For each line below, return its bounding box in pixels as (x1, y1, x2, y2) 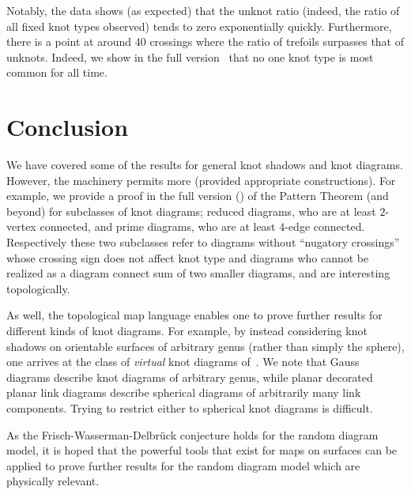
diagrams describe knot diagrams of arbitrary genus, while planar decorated (6, 368, 373, 385)
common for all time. (6, 64, 107, 81)
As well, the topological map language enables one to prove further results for (6, 307, 383, 323)
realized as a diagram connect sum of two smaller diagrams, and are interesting (6, 265, 390, 281)
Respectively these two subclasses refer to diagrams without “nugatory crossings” (6, 234, 400, 251)
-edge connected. (285, 218, 365, 235)
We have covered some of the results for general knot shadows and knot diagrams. (6, 156, 403, 173)
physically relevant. (6, 473, 100, 489)
